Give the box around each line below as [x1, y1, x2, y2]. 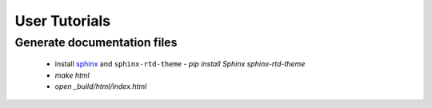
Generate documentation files [14, 35, 178, 50]
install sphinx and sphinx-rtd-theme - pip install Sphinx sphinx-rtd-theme [54, 59, 306, 69]
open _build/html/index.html [54, 81, 147, 91]
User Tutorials [14, 12, 111, 30]
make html [54, 70, 90, 80]
